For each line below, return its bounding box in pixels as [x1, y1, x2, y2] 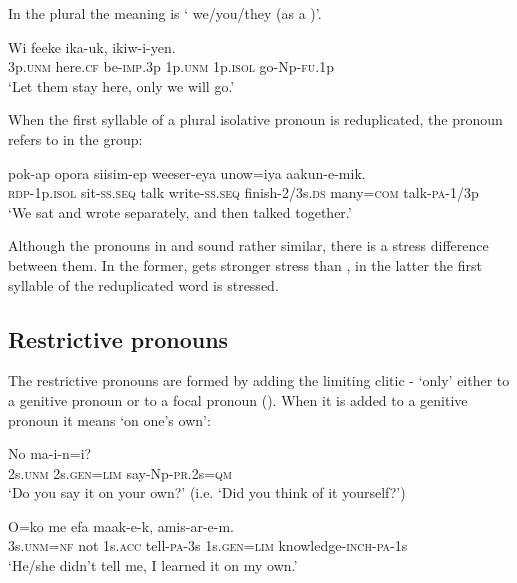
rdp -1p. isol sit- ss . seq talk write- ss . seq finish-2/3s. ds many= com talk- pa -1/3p [8, 182, 479, 203]
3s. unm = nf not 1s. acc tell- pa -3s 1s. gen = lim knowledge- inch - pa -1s [8, 535, 408, 556]
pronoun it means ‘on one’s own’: [8, 409, 211, 430]
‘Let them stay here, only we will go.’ [8, 75, 235, 96]
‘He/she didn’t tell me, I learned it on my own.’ [8, 555, 298, 576]
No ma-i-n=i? [8, 443, 92, 464]
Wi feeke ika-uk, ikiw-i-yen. [8, 36, 176, 57]
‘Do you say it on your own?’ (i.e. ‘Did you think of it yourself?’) [8, 482, 406, 503]
